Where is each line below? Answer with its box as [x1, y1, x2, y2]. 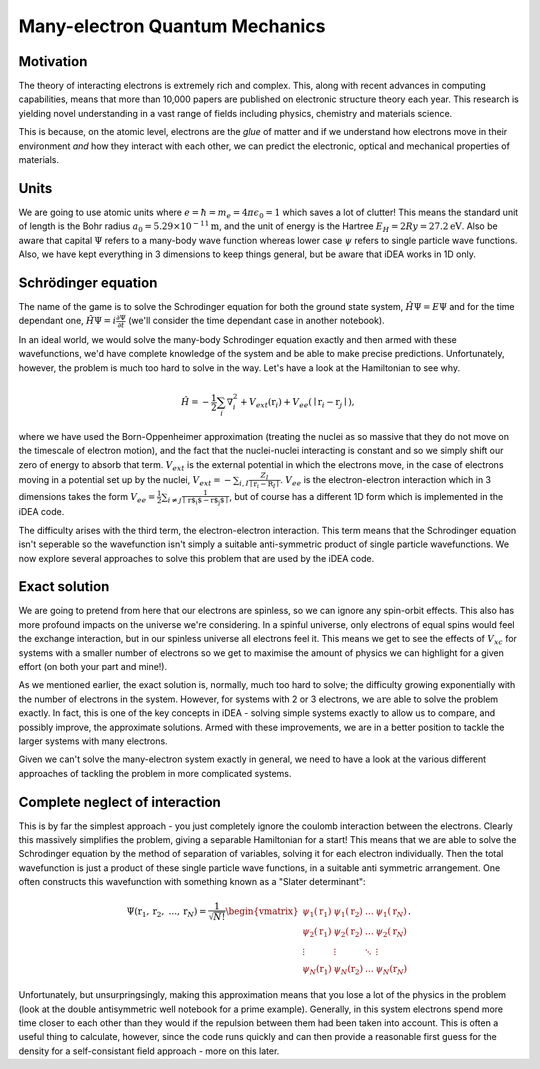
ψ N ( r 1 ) [301, 963, 332, 977]
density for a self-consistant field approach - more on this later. [18, 1045, 280, 1057]
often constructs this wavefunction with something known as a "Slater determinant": [18, 876, 366, 888]
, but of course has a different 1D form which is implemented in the [228, 490, 504, 502]
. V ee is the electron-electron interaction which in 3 [280, 473, 492, 488]
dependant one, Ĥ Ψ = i [18, 315, 117, 327]
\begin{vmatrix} [225, 906, 299, 917]
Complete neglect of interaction [18, 793, 222, 810]
